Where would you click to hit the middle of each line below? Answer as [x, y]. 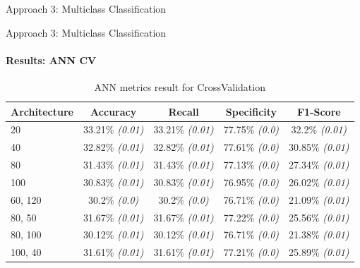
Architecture [42, 111]
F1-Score [319, 111]
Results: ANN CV [51, 60]
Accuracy [114, 111]
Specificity [251, 111]
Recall [184, 111]
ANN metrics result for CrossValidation [180, 86]
